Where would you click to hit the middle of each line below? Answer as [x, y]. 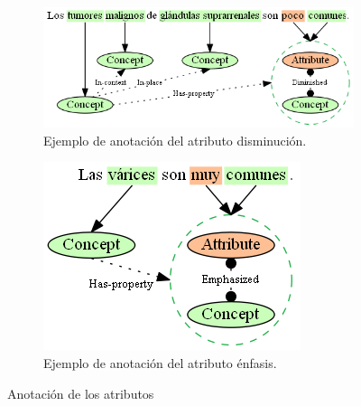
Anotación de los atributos [81, 393]
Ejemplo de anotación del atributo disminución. [175, 140]
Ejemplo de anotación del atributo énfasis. [160, 363]
